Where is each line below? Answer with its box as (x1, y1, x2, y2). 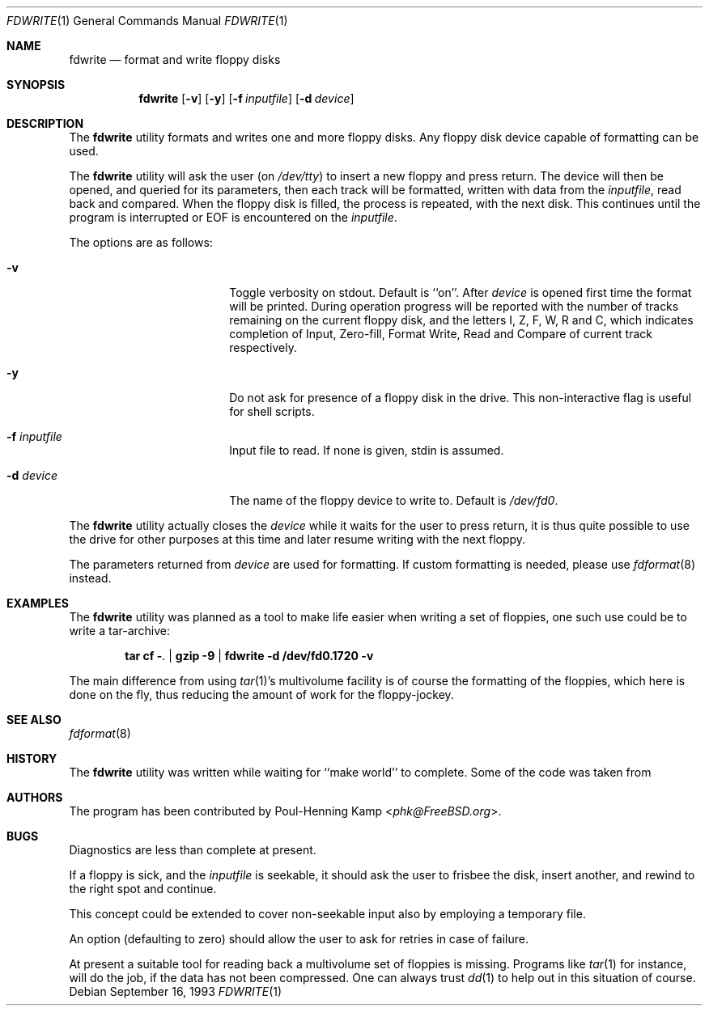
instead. (69, 571, 112, 585)
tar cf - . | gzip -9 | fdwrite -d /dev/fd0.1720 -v (125, 649, 374, 663)
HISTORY (6, 752, 57, 765)
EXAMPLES (6, 596, 69, 610)
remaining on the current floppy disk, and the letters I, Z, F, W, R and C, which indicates (229, 313, 694, 327)
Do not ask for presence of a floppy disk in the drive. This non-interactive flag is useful (229, 391, 692, 404)
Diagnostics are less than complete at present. (69, 843, 316, 857)
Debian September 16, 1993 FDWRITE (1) (69, 984, 282, 998)
